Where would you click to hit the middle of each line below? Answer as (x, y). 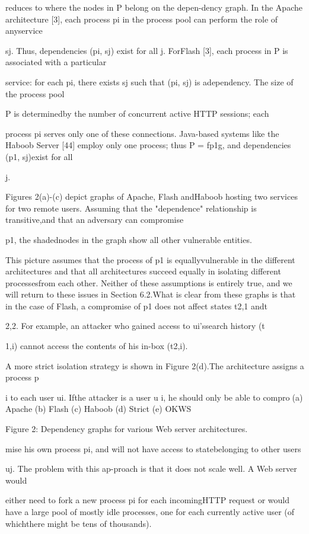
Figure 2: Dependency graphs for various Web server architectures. (127, 429)
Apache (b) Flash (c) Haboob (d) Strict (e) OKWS (98, 409)
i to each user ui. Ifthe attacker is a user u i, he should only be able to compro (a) (154, 397)
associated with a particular (56, 62)
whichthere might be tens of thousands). (79, 523)
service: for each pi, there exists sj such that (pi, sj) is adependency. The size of (149, 81)
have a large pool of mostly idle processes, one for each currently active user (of (150, 511)
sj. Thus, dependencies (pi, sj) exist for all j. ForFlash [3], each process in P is (147, 50)
